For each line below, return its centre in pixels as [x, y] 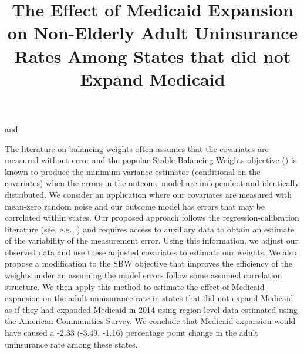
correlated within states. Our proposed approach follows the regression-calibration [152, 218]
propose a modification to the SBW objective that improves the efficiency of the [149, 263]
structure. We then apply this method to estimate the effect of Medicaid [135, 286]
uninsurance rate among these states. [71, 344]
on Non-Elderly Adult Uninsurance [153, 33]
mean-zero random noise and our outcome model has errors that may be [135, 206]
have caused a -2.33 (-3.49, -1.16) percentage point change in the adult [131, 333]
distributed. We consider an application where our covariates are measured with [148, 194]
